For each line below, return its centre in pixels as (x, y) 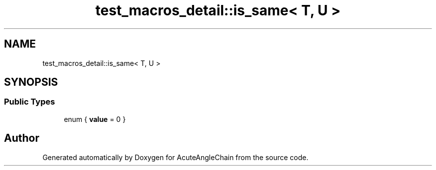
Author (22, 138)
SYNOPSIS (31, 82)
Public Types (30, 102)
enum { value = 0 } (95, 119)
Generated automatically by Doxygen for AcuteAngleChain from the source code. (175, 157)
